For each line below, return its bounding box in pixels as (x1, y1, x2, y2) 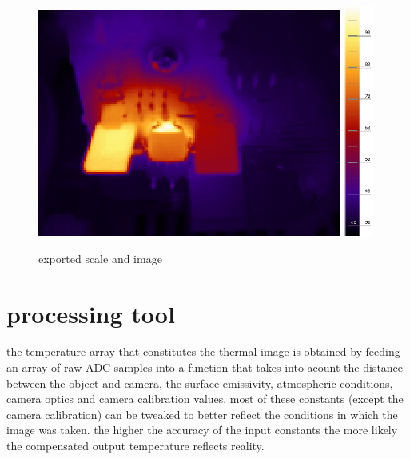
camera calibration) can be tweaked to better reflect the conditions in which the (6, 405, 398, 422)
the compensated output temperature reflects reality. (6, 437, 265, 453)
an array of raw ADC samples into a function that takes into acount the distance (6, 359, 404, 376)
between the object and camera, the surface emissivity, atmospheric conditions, (6, 374, 393, 391)
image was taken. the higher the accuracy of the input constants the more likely (6, 421, 398, 438)
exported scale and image (38, 249, 162, 266)
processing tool (6, 297, 175, 329)
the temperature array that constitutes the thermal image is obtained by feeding (6, 343, 400, 360)
